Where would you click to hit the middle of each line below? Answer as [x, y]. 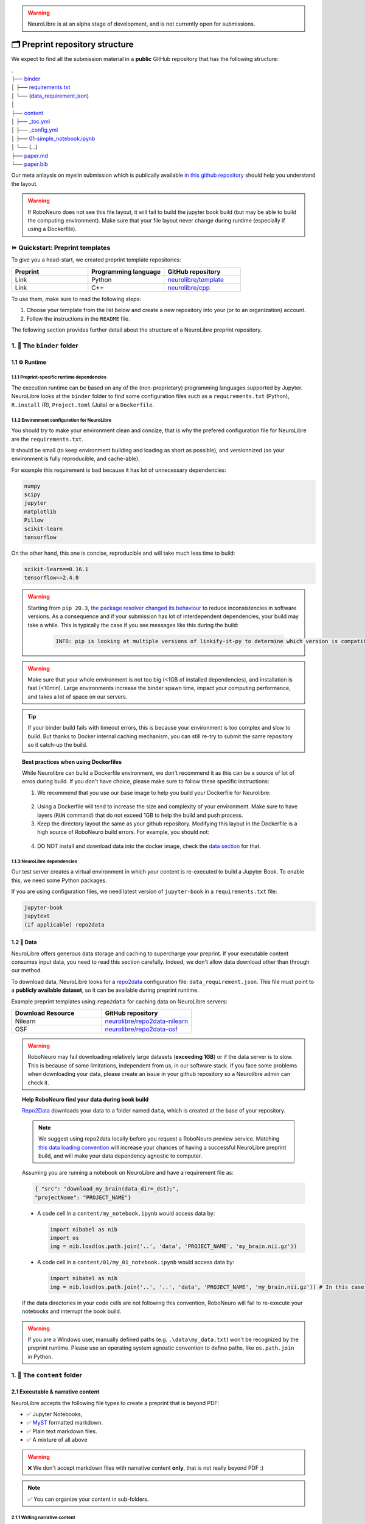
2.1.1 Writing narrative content [43, 1517]
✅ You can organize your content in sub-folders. [88, 1499]
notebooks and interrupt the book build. [72, 1311]
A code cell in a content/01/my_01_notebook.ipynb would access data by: [136, 1262]
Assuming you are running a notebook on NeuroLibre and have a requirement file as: [128, 1173]
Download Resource [45, 1013]
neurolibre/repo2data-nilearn [147, 1021]
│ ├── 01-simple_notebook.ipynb [53, 138]
